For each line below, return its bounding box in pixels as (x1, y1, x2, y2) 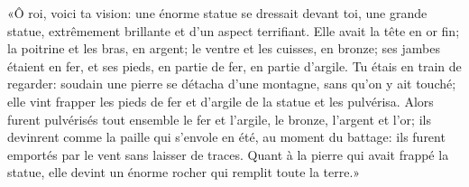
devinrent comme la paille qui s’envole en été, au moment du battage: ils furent (7, 127, 446, 146)
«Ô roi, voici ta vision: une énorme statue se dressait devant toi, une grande (7, 4, 428, 22)
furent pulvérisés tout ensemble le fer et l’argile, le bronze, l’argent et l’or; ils (7, 109, 431, 128)
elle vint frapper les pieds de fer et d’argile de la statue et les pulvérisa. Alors (7, 91, 434, 110)
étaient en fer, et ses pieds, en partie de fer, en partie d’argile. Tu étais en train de (7, 56, 462, 75)
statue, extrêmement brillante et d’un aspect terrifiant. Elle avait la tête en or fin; (7, 21, 460, 40)
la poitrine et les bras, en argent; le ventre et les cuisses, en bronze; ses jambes (7, 39, 440, 58)
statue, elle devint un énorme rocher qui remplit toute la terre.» (7, 163, 361, 182)
